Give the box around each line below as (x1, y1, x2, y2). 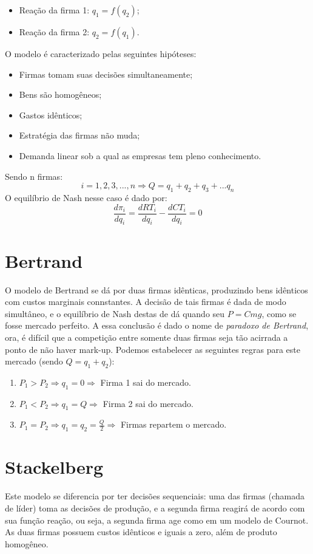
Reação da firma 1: (19, 4, 90, 16)
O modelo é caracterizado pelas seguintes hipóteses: (5, 47, 197, 60)
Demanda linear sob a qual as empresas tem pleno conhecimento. (19, 149, 261, 162)
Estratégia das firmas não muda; (19, 129, 140, 142)
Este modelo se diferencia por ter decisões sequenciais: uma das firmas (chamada (5, 490, 305, 502)
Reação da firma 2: (19, 26, 90, 38)
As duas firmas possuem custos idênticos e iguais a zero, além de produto (5, 525, 277, 538)
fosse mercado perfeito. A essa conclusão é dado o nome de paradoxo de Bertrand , (5, 319, 309, 332)
